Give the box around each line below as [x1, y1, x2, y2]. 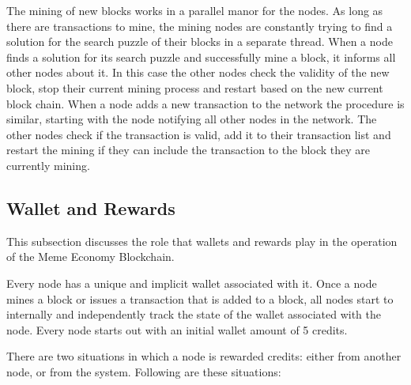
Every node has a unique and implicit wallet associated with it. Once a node [6, 274, 377, 291]
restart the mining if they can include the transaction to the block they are [6, 142, 370, 158]
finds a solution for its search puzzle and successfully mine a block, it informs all [6, 48, 396, 65]
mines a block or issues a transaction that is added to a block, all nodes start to [6, 290, 394, 307]
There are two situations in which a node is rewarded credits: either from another [6, 348, 402, 364]
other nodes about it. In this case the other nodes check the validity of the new [6, 64, 390, 81]
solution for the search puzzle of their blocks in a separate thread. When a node [6, 33, 393, 50]
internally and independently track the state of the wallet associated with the [6, 306, 381, 323]
